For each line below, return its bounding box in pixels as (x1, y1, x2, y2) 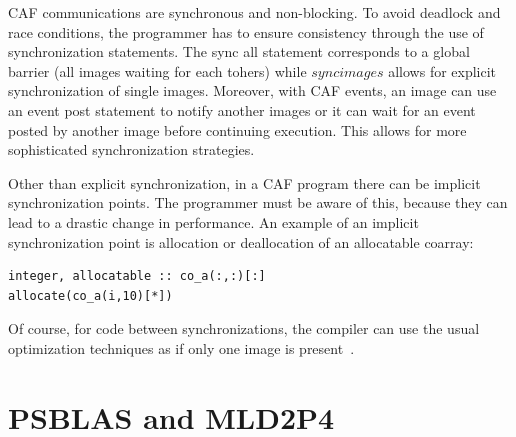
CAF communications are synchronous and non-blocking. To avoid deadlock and (8, 2, 501, 22)
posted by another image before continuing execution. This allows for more (8, 119, 467, 140)
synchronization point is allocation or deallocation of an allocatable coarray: (8, 231, 474, 252)
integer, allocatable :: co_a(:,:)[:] (8, 269, 266, 284)
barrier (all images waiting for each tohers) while (8, 60, 307, 81)
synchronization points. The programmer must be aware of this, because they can (8, 192, 508, 213)
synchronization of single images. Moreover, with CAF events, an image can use (8, 80, 497, 101)
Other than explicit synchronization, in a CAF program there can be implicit (8, 172, 481, 193)
